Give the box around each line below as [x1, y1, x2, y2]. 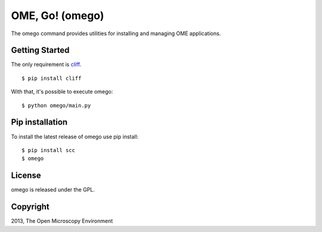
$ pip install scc [21, 147, 76, 153]
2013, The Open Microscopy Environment [11, 218, 113, 225]
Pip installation [11, 117, 68, 128]
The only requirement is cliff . [11, 61, 82, 68]
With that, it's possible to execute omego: [11, 88, 113, 95]
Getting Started [11, 45, 70, 55]
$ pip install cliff [21, 75, 82, 82]
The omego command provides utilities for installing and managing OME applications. [11, 30, 221, 37]
